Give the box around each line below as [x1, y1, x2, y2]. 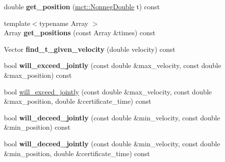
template [4, 18, 30, 28]
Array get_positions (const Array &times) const [4, 27, 155, 38]
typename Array [39, 18, 88, 28]
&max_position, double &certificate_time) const [4, 96, 151, 106]
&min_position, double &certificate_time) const [4, 148, 150, 158]
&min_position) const [4, 122, 71, 132]
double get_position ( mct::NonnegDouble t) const [4, 1, 160, 11]
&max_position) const [4, 69, 72, 80]
